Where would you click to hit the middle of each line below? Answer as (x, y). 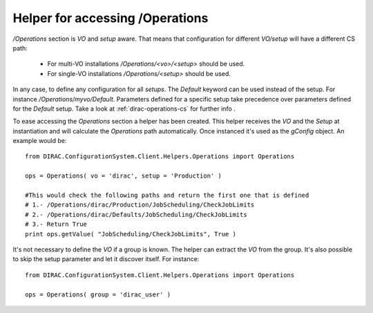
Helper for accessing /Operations (111, 18)
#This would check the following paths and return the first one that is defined (167, 196)
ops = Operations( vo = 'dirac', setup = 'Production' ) (124, 176)
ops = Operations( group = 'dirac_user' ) (98, 294)
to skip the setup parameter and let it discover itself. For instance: (106, 259)
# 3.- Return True (56, 224)
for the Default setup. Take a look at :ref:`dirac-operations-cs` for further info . (124, 108)
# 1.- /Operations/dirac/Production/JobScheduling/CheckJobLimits (140, 205)
